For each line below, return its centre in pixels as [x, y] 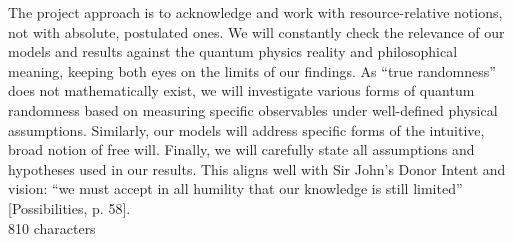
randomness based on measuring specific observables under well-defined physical [253, 109]
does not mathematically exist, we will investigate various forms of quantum [241, 90]
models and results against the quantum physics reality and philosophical [233, 51]
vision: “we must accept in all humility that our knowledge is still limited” [235, 188]
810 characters [52, 227]
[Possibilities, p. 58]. [69, 207]
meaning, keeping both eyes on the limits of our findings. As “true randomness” [252, 70]
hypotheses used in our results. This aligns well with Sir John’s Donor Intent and [257, 168]
